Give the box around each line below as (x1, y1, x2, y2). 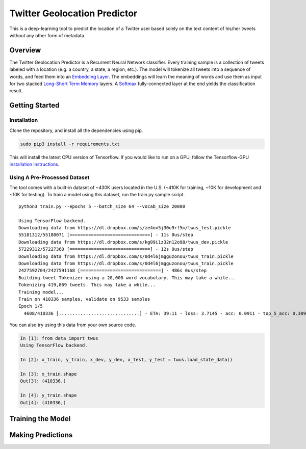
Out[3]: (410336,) (20, 378, 66, 384)
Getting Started (9, 101, 60, 110)
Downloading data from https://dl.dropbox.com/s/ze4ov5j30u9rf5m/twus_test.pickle (18, 225, 231, 231)
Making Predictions (9, 431, 73, 439)
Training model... (18, 289, 65, 295)
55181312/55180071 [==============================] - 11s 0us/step (18, 232, 193, 238)
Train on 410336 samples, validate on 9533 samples (18, 296, 150, 302)
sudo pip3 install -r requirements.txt (20, 141, 120, 147)
